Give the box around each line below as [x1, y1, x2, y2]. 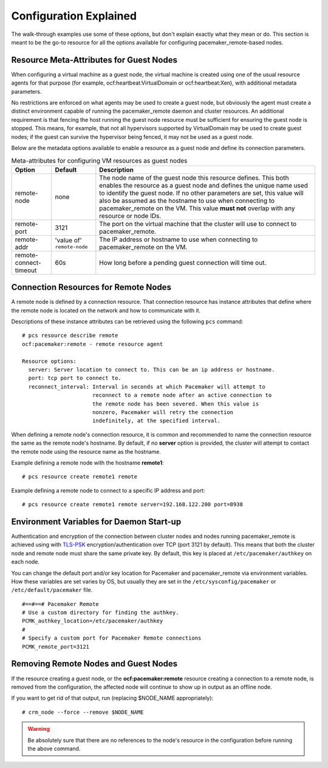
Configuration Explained [11, 9, 137, 23]
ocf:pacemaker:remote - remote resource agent [22, 340, 163, 347]
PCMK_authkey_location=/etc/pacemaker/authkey [22, 618, 163, 624]
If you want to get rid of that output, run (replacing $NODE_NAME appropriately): [11, 694, 214, 702]
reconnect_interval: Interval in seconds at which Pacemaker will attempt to [28, 383, 265, 390]
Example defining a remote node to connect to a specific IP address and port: [11, 487, 205, 494]
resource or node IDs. [99, 211, 162, 220]
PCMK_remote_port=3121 [22, 643, 90, 650]
